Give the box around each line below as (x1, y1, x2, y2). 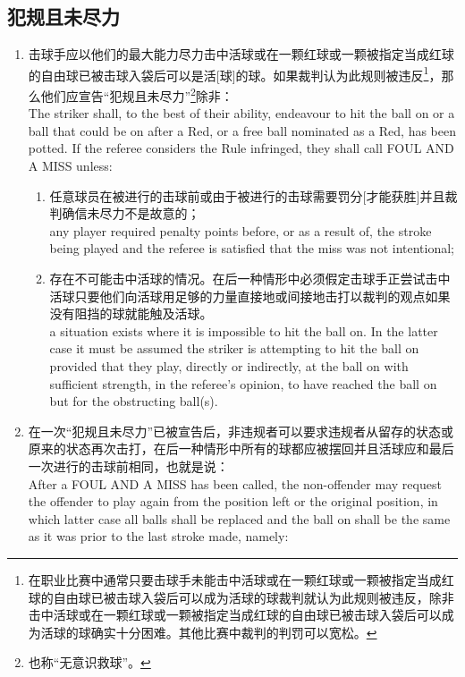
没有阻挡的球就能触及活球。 (49, 304, 213, 323)
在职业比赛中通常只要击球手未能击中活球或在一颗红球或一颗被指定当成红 (28, 570, 454, 588)
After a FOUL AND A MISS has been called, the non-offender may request (28, 474, 442, 493)
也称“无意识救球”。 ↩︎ (28, 653, 151, 672)
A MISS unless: (28, 157, 113, 175)
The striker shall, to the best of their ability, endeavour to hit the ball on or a (28, 104, 455, 123)
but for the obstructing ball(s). (49, 392, 218, 410)
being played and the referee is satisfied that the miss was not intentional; (49, 239, 455, 258)
